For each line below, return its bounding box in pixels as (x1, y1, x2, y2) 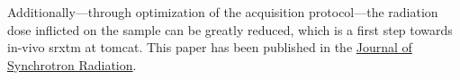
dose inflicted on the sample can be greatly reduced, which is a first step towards (7, 20, 453, 39)
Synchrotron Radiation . (7, 55, 137, 74)
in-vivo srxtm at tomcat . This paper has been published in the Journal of (7, 38, 412, 57)
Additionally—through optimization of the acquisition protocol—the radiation (7, 3, 438, 21)
